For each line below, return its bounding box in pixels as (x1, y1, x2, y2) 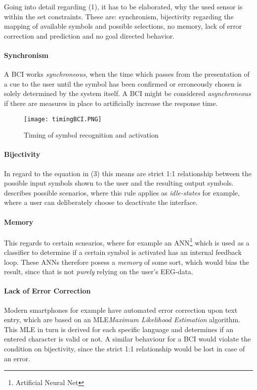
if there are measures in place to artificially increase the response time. (4, 97, 218, 108)
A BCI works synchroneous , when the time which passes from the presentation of (4, 69, 250, 79)
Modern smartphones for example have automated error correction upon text (4, 304, 238, 315)
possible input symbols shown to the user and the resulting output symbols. (4, 178, 234, 188)
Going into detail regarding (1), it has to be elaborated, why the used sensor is (4, 1, 243, 11)
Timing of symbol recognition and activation (24, 130, 159, 140)
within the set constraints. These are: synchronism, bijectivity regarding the (4, 11, 234, 21)
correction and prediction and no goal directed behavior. (4, 30, 175, 41)
